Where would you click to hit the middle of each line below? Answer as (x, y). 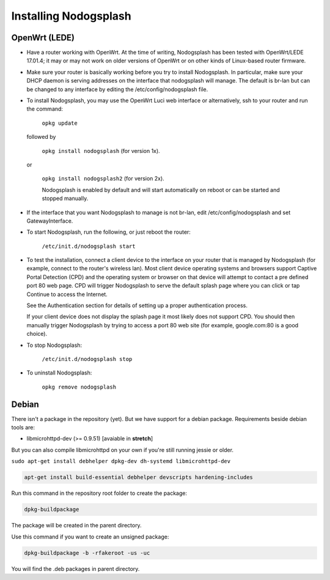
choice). (37, 334)
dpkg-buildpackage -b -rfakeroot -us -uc (87, 553)
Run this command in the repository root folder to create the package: (99, 493)
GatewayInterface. (50, 221)
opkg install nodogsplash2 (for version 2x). (103, 179)
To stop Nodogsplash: (54, 345)
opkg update (60, 123)
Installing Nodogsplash (71, 16)
